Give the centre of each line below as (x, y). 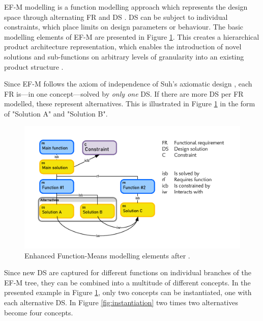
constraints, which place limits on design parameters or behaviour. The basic (124, 27)
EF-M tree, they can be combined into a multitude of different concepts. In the (127, 282)
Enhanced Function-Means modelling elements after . (107, 255)
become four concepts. (39, 312)
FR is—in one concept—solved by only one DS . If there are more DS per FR (124, 93)
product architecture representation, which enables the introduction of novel (123, 47)
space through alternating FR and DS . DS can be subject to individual (116, 17)
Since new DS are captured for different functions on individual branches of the (128, 272)
